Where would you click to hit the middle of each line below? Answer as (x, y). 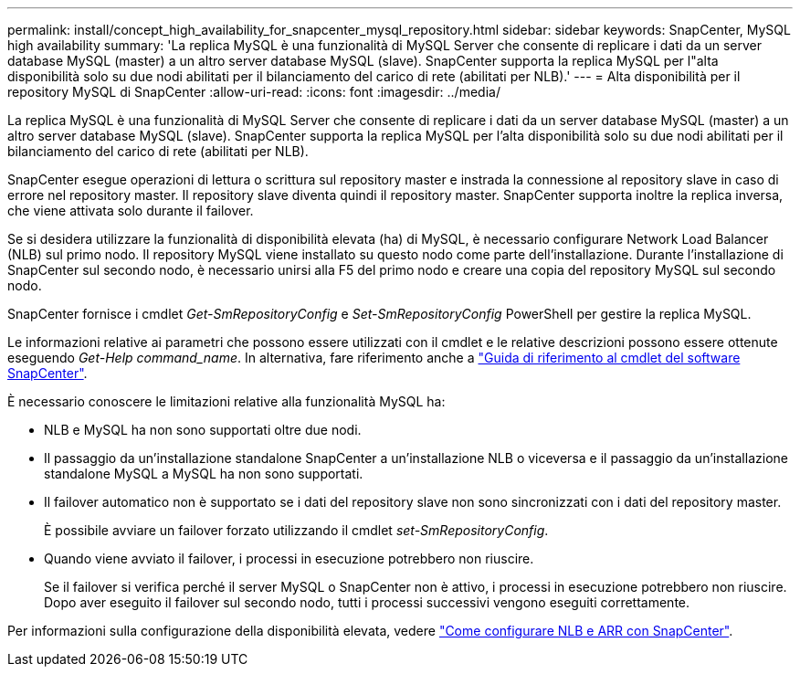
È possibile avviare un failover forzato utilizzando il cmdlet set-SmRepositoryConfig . (296, 530)
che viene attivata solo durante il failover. (131, 211)
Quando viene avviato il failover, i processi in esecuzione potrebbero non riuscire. (289, 558)
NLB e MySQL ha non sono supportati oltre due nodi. (203, 430)
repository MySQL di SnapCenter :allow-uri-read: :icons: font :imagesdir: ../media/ (254, 92)
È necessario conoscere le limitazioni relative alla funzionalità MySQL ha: (226, 401)
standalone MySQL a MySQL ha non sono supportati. (204, 474)
